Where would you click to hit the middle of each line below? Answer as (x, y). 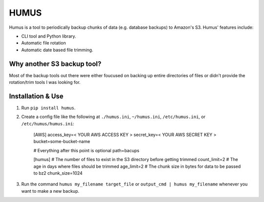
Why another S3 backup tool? (55, 64)
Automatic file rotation (44, 43)
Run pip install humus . (48, 108)
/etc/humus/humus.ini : (48, 123)
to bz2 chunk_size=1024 (58, 173)
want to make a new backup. (50, 191)
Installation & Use (36, 96)
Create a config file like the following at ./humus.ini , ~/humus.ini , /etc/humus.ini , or (113, 117)
